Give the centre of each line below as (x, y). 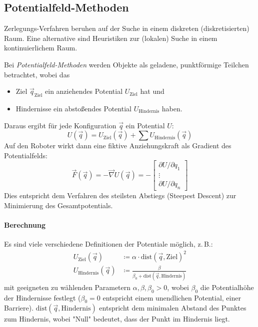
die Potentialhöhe (227, 287)
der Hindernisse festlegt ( (42, 297)
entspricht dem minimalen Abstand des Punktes (173, 308)
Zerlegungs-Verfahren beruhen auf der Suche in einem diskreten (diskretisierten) (127, 28)
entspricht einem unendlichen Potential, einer (172, 297)
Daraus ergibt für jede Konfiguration (60, 125)
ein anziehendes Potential (84, 91)
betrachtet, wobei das (37, 74)
